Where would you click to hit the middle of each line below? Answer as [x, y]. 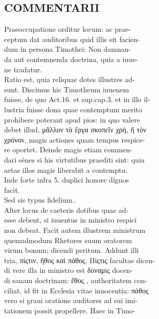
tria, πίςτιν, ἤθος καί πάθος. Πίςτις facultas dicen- [79, 260]
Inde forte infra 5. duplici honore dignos [67, 180]
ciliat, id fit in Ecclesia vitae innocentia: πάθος [76, 290]
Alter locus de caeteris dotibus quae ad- [66, 210]
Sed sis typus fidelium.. [40, 200]
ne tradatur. [23, 69]
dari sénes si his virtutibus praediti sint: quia [74, 159]
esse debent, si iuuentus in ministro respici [71, 220]
